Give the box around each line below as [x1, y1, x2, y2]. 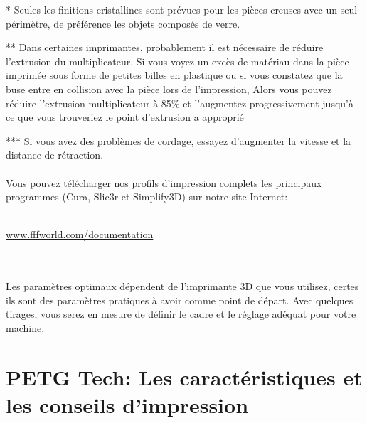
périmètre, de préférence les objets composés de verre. [6, 16, 240, 31]
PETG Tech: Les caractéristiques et [6, 362, 363, 391]
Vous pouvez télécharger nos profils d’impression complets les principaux [6, 175, 322, 190]
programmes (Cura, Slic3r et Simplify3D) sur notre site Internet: [6, 189, 288, 204]
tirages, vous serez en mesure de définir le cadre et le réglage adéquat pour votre [6, 306, 356, 321]
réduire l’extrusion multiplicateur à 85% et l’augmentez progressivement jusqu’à [6, 95, 353, 110]
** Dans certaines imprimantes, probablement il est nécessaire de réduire [6, 40, 324, 55]
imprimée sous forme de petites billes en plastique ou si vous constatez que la [6, 68, 343, 82]
